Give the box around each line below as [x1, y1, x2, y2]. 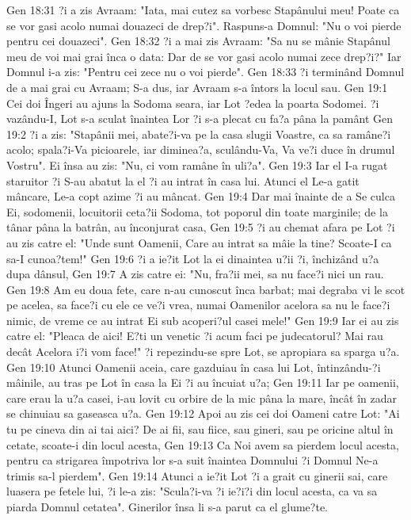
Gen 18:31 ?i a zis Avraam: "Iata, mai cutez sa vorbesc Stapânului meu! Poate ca [6, 2, 400, 17]
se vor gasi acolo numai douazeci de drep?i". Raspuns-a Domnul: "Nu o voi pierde [6, 17, 401, 33]
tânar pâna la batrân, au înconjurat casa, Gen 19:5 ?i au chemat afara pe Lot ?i [6, 219, 395, 235]
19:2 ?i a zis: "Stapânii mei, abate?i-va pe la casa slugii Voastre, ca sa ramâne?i [6, 125, 391, 142]
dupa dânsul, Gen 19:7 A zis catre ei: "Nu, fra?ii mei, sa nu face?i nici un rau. [6, 266, 384, 282]
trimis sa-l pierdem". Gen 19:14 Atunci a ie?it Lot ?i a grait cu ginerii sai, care [6, 467, 388, 484]
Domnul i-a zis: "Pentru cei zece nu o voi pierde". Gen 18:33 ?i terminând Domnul [6, 63, 405, 80]
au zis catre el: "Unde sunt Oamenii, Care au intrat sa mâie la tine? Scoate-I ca [6, 234, 392, 250]
